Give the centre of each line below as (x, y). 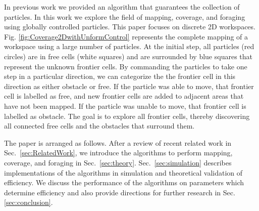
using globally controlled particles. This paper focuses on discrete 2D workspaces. (130, 27)
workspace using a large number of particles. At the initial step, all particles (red (129, 46)
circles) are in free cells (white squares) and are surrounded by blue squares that (128, 56)
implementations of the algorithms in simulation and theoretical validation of (123, 172)
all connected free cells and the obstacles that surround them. (99, 126)
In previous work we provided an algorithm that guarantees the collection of (122, 7)
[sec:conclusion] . (29, 202)
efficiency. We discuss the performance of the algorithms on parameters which (124, 182)
